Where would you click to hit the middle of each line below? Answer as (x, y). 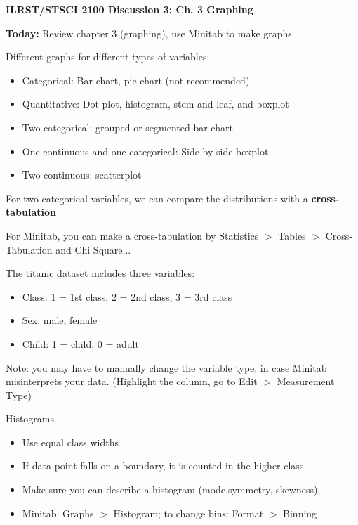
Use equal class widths (70, 442)
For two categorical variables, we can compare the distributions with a (157, 198)
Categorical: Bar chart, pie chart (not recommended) (136, 80)
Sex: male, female (60, 320)
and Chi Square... (93, 249)
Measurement (306, 381)
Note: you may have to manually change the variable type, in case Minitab (166, 367)
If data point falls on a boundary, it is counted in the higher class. (164, 466)
